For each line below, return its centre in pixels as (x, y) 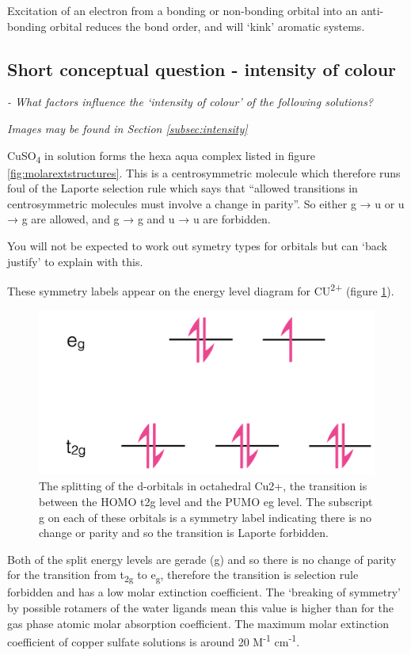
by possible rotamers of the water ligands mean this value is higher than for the (200, 608)
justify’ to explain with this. (75, 261)
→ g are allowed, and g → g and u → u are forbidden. (139, 219)
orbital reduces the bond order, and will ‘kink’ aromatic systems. (207, 26)
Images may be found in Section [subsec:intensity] (127, 128)
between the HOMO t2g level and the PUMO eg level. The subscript (206, 501)
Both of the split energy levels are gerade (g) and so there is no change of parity (202, 559)
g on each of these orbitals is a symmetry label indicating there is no (205, 517)
